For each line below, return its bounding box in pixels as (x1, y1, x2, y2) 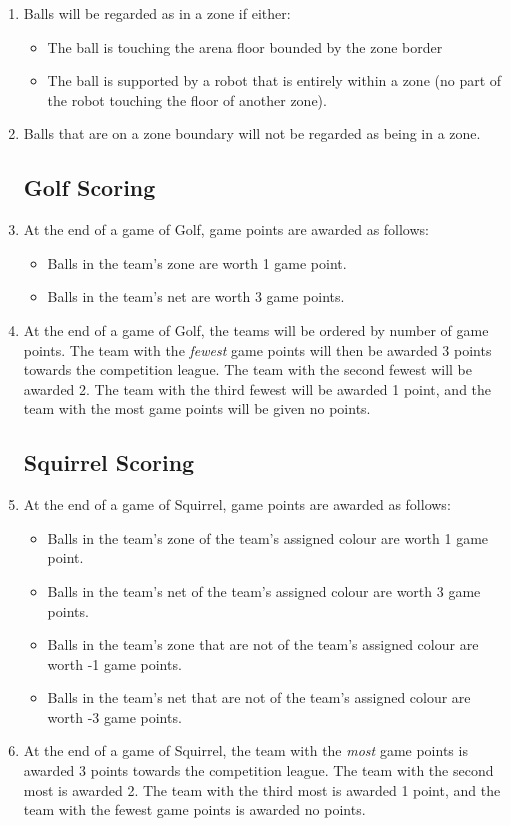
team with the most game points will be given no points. (23, 398, 371, 419)
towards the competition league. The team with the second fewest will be (23, 359, 473, 380)
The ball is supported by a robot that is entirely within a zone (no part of (47, 70, 502, 91)
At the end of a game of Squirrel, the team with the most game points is (23, 740, 468, 761)
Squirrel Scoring (23, 447, 195, 478)
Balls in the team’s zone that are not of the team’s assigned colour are (47, 634, 479, 655)
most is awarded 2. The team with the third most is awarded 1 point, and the (23, 779, 501, 800)
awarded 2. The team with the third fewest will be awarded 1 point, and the (23, 378, 492, 399)
